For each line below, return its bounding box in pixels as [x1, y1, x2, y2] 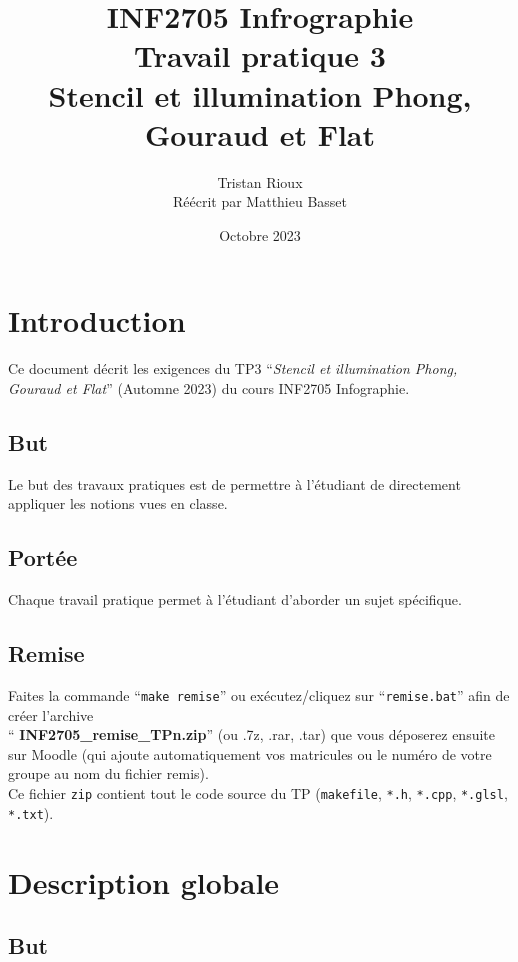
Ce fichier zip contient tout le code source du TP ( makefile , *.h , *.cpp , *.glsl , [8, 783, 508, 804]
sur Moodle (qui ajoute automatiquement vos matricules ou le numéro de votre [8, 743, 492, 764]
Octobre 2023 [219, 224, 301, 245]
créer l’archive [8, 704, 94, 725]
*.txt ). [8, 802, 54, 823]
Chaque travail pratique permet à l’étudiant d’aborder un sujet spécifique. [8, 589, 462, 610]
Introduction [8, 300, 186, 341]
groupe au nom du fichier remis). [8, 763, 209, 784]
